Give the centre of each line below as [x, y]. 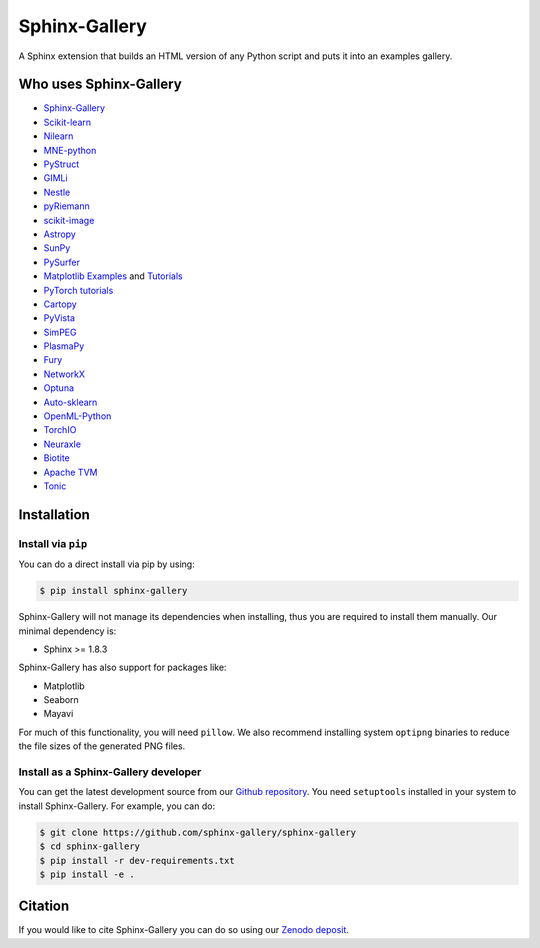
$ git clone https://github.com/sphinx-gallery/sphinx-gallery [198, 832]
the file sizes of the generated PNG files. [102, 746]
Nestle [57, 192]
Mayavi [58, 714]
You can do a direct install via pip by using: [106, 564]
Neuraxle [62, 444]
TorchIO [60, 430]
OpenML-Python [77, 416]
